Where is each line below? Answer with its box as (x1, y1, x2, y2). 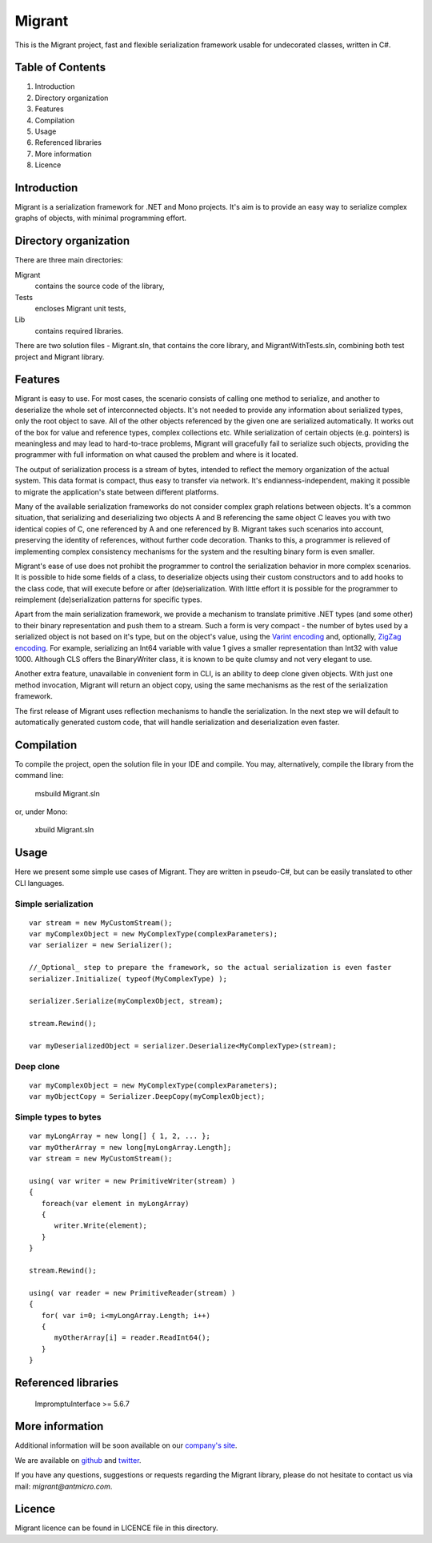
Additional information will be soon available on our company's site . (14, 1441, 238, 1450)
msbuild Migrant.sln (34, 788, 100, 798)
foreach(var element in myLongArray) (41, 1199, 190, 1208)
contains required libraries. (34, 326, 124, 335)
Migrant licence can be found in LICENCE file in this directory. (14, 1523, 219, 1533)
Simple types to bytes (14, 1112, 102, 1123)
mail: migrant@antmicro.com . (14, 1481, 113, 1491)
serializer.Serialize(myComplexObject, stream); (29, 996, 223, 1006)
